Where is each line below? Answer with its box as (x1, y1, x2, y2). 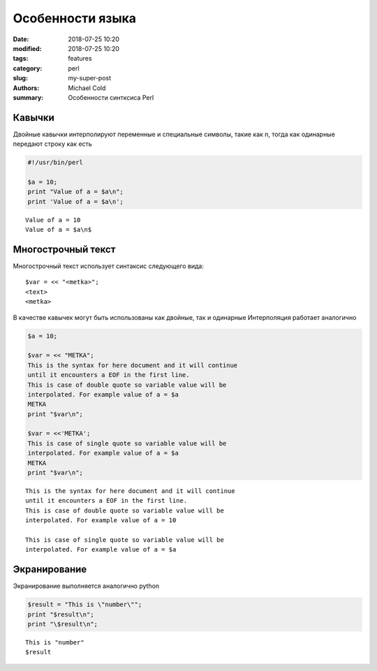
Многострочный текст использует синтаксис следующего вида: (13, 262, 204, 270)
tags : (13, 54, 29, 63)
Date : (13, 35, 29, 43)
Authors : (13, 84, 40, 92)
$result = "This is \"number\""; (27, 600, 142, 609)
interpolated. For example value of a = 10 (25, 517, 177, 524)
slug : (13, 74, 28, 82)
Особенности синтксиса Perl (68, 93, 154, 101)
